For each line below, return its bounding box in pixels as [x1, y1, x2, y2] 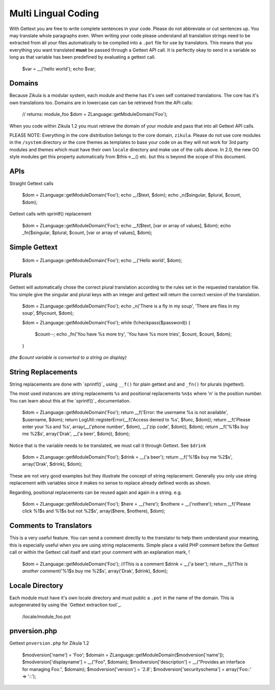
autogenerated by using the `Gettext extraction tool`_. [9, 602, 122, 608]
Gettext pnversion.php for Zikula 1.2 [9, 640, 89, 646]
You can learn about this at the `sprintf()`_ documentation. [9, 397, 131, 403]
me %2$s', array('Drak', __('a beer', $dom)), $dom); [22, 431, 130, 437]
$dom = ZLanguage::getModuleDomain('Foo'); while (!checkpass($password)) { [22, 319, 190, 325]
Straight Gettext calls [9, 180, 53, 186]
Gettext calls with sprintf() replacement [9, 211, 92, 217]
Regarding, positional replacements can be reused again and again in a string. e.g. [9, 489, 182, 495]
